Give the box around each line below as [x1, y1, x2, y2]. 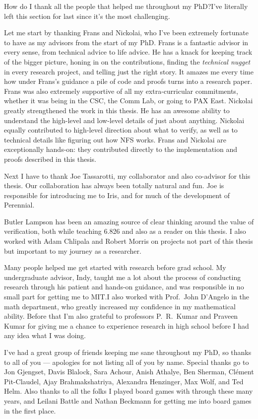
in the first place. [4, 405, 56, 416]
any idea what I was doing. [4, 330, 86, 341]
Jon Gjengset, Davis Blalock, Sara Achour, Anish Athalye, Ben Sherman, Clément [4, 366, 254, 377]
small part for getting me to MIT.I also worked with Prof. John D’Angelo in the [4, 291, 250, 302]
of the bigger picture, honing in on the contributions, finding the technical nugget [4, 56, 251, 67]
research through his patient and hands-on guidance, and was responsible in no [4, 281, 244, 292]
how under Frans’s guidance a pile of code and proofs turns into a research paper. [4, 76, 253, 86]
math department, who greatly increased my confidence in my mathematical [4, 301, 236, 311]
